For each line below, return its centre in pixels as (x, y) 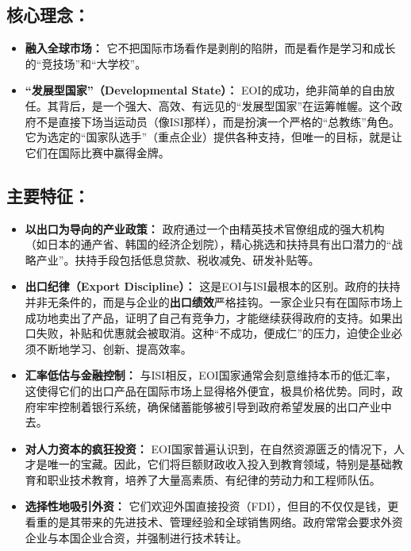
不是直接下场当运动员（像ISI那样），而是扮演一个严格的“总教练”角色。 (218, 121)
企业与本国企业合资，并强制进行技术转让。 (136, 537)
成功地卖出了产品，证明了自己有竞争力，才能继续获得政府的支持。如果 (208, 317)
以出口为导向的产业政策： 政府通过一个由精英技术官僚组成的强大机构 (205, 228)
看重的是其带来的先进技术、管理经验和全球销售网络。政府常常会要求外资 (214, 522)
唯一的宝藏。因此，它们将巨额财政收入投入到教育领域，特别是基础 (219, 464)
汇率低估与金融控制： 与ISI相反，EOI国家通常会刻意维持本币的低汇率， (211, 375)
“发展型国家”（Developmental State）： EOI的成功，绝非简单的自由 (204, 90)
